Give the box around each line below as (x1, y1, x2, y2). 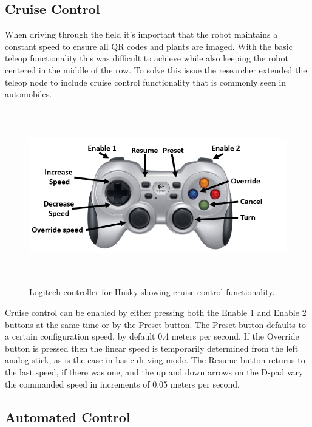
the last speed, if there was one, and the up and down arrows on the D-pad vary (5, 365, 304, 378)
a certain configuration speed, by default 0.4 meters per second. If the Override (5, 330, 299, 343)
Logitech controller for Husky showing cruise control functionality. (29, 285, 275, 298)
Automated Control (5, 407, 131, 426)
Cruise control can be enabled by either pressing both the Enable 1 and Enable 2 (5, 306, 307, 318)
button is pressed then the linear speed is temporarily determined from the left (5, 341, 299, 354)
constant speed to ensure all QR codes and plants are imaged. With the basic (5, 39, 293, 52)
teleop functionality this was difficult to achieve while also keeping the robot (5, 52, 288, 64)
